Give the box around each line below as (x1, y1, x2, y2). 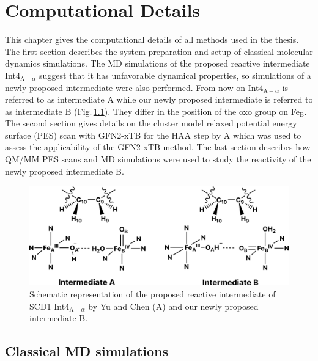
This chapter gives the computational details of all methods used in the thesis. (5, 33, 299, 46)
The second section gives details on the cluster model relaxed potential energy (5, 117, 297, 129)
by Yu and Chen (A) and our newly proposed (88, 299, 259, 312)
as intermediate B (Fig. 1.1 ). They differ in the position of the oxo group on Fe (5, 104, 300, 117)
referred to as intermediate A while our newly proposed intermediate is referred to (5, 93, 313, 106)
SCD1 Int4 (29, 299, 70, 312)
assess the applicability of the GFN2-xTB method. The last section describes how (5, 140, 311, 153)
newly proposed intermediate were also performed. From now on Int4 (5, 81, 264, 93)
